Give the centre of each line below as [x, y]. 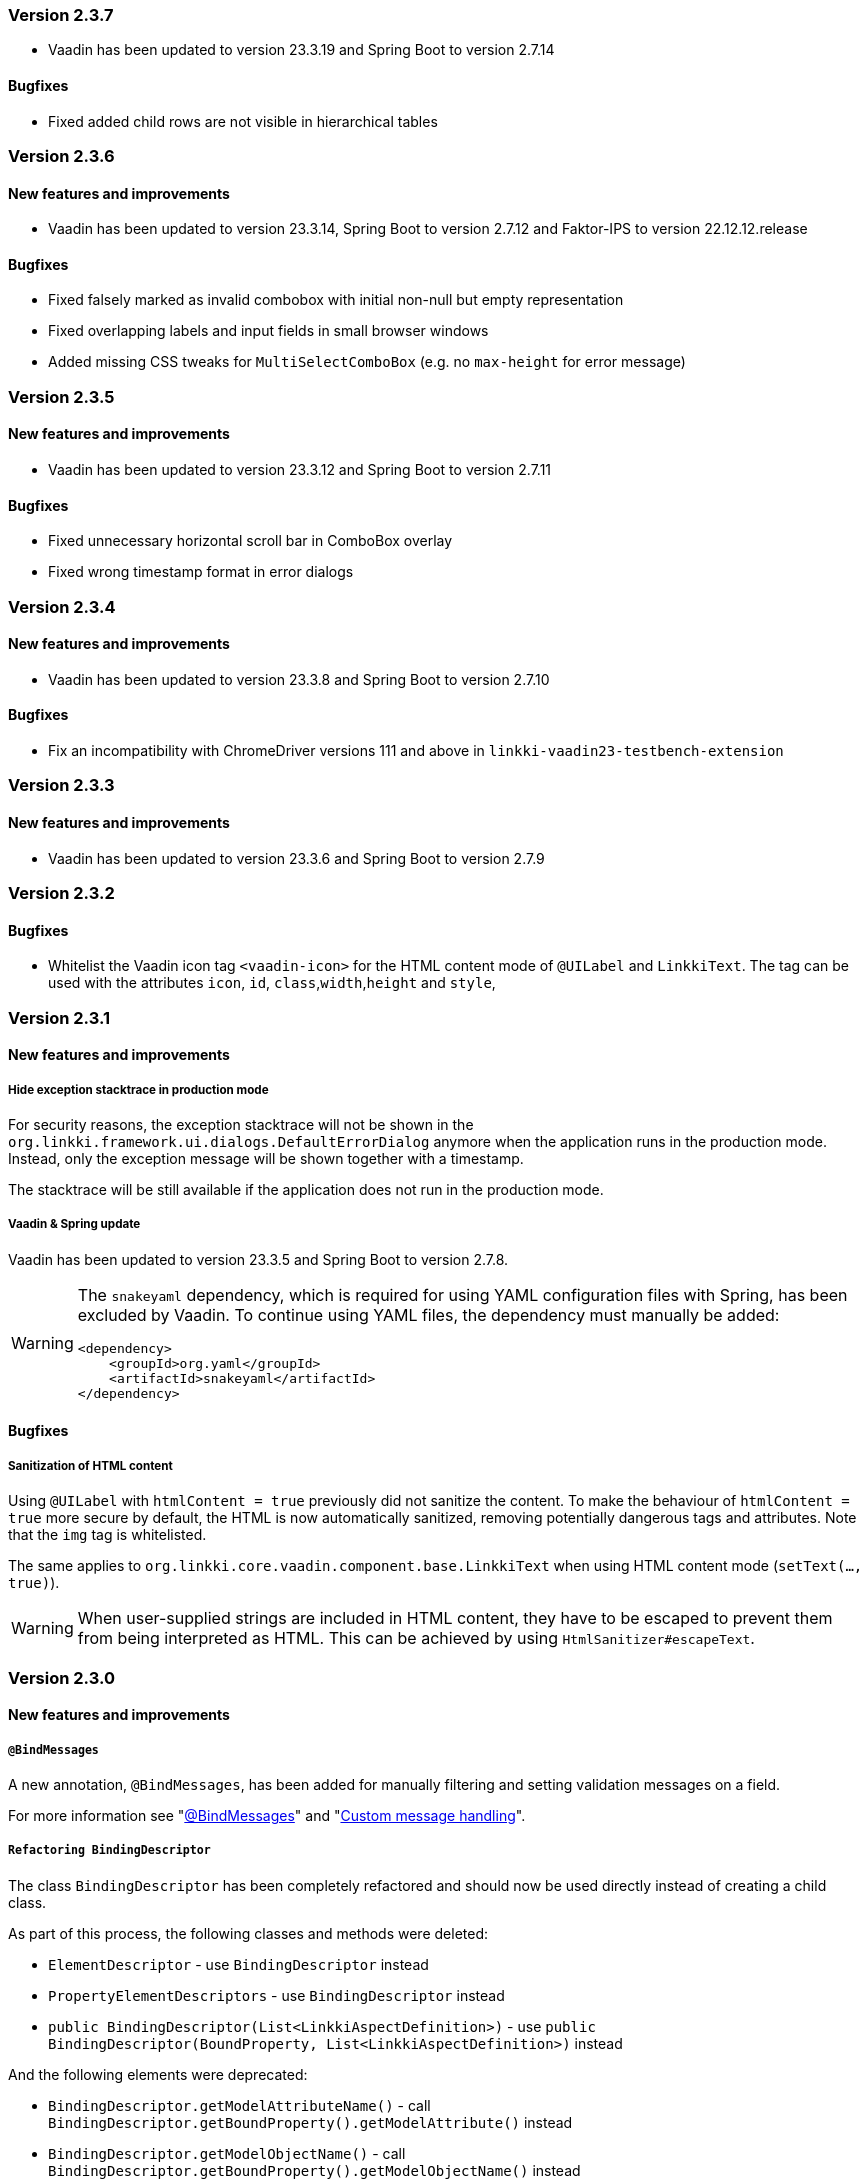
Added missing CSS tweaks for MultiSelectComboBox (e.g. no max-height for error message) [367, 362]
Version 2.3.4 [62, 606]
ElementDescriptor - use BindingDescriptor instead [238, 1964]
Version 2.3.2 [61, 893]
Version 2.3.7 [61, 15]
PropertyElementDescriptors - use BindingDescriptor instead [276, 1995]
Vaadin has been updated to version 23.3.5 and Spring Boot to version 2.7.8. [258, 1259]
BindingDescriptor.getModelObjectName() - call [227, 2153]
